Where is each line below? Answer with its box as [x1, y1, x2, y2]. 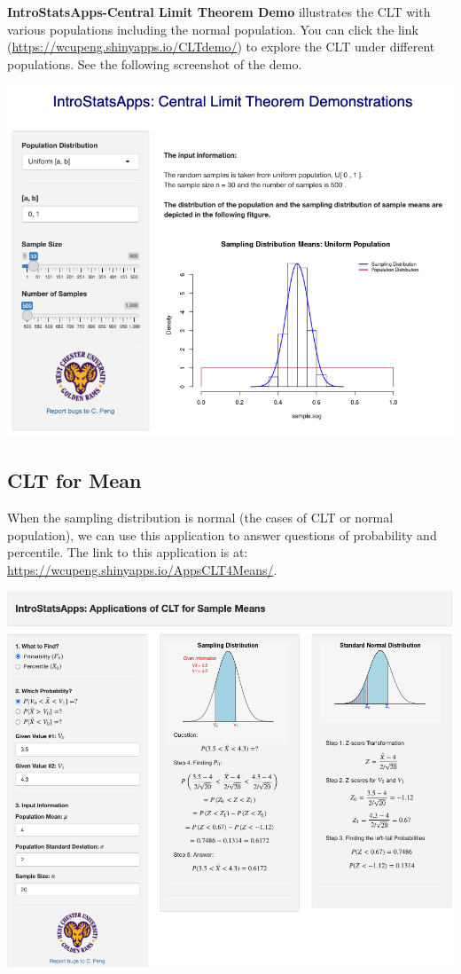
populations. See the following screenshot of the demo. [7, 54, 302, 73]
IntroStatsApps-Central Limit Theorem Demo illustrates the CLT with [7, 3, 431, 20]
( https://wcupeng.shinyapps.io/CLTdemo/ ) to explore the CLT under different [7, 37, 435, 56]
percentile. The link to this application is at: [7, 543, 248, 562]
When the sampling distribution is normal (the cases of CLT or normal [7, 508, 394, 527]
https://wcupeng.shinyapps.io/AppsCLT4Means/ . [7, 560, 277, 578]
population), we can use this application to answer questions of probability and [7, 525, 437, 544]
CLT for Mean [7, 467, 142, 494]
